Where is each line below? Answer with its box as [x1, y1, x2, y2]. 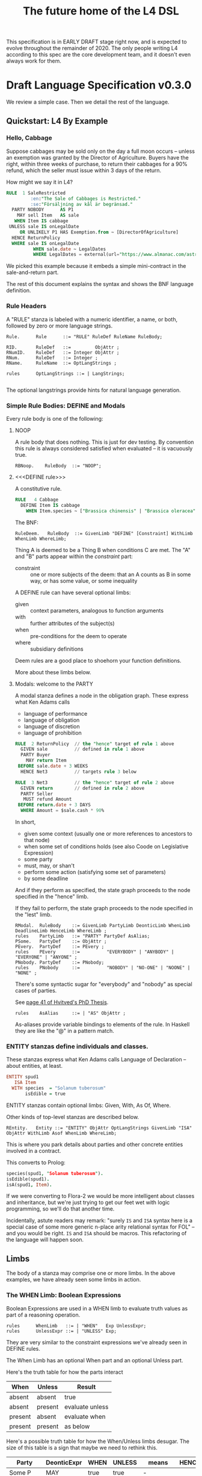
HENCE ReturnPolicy [11, 235, 61, 241]
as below [64, 1422, 90, 1430]
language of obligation [23, 716, 80, 724]
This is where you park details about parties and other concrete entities [6, 1141, 183, 1148]
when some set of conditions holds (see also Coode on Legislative [23, 843, 189, 850]
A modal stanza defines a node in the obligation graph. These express [14, 692, 189, 699]
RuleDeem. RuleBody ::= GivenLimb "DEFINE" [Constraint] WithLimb [14, 530, 194, 536]
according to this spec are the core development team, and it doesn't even [6, 51, 191, 58]
